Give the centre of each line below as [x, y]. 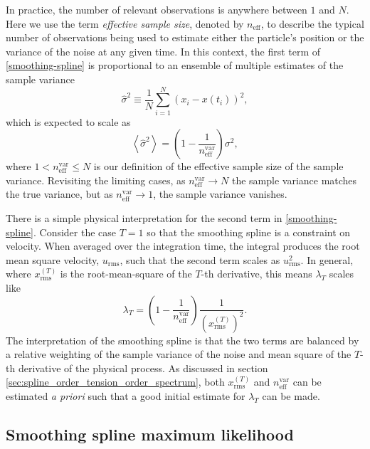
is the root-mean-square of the [126, 274]
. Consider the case [75, 232]
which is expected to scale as [68, 121]
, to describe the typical [312, 23]
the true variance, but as [59, 194]
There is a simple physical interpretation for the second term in [144, 218]
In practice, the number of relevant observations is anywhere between [157, 9]
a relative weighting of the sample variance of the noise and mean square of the [179, 354]
